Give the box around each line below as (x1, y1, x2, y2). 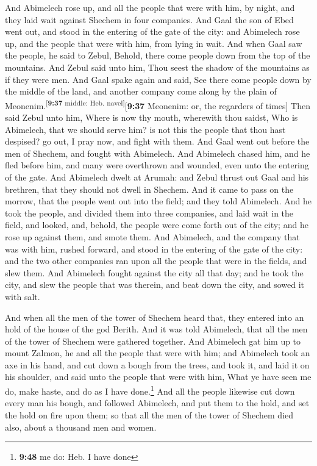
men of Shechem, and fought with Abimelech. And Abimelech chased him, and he (5, 146, 310, 159)
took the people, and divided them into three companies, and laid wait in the (5, 206, 294, 219)
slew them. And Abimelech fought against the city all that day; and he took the (5, 266, 304, 279)
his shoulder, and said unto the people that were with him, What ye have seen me (5, 370, 312, 383)
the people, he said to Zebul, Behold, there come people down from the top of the (5, 49, 310, 62)
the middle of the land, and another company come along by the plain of (5, 85, 277, 98)
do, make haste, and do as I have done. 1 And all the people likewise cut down (5, 383, 295, 397)
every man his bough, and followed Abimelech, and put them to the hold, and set (5, 396, 310, 409)
